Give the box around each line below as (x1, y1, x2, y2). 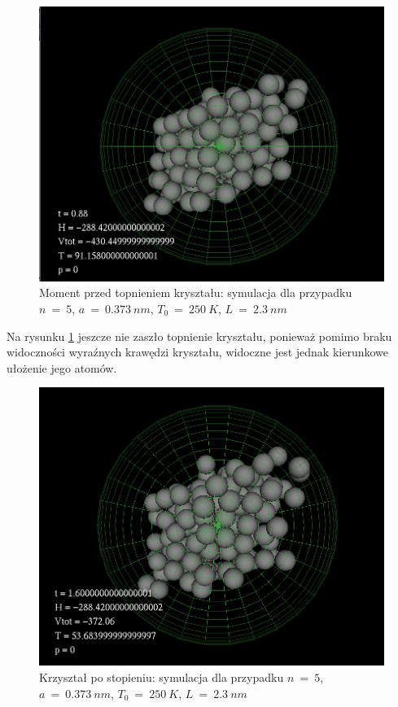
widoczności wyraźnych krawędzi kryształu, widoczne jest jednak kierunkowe (7, 343, 389, 360)
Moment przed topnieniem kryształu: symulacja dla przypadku (39, 284, 352, 301)
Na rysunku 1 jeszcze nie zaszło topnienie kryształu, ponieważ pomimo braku (7, 327, 392, 344)
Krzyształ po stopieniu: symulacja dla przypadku (39, 668, 284, 685)
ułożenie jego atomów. (7, 359, 117, 376)
